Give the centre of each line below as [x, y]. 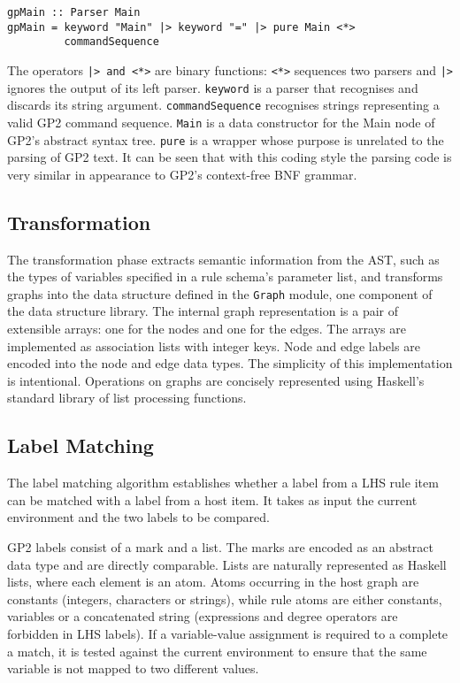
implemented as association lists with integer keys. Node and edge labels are [214, 345]
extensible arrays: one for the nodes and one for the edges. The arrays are [207, 329]
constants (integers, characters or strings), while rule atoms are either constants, [225, 599]
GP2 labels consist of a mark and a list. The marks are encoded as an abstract [221, 547]
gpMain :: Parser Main [74, 12]
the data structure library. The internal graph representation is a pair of [203, 311]
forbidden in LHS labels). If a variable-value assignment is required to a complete [228, 633]
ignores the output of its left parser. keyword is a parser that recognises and [213, 87]
